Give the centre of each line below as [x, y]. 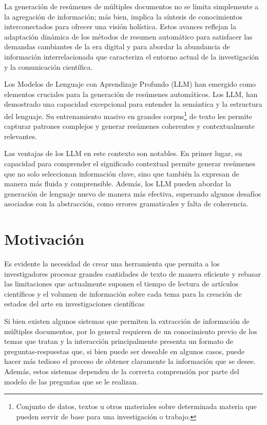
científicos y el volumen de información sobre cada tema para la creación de [123, 293]
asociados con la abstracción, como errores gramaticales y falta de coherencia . [126, 204]
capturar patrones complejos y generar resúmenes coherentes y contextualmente [129, 126]
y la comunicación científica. [49, 66]
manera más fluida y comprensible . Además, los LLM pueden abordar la [118, 183]
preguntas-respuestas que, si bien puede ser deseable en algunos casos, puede [125, 351]
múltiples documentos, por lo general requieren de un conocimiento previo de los [131, 331]
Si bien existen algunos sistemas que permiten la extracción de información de [127, 321]
